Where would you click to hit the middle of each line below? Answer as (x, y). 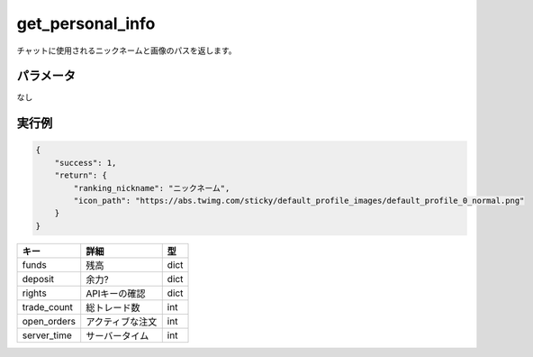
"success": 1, (86, 163)
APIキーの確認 (116, 293)
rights (34, 293)
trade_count (48, 307)
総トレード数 (113, 307)
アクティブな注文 (122, 322)
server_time (47, 335)
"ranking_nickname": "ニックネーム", (152, 188)
